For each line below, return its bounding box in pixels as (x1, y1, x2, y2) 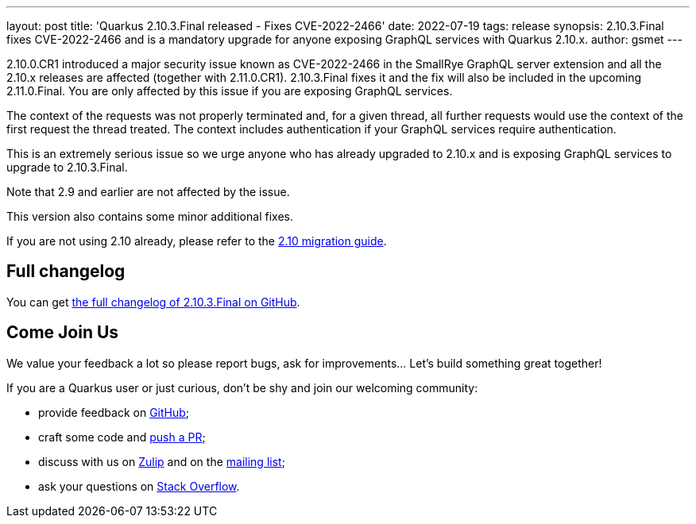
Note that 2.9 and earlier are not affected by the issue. (6, 185, 290, 198)
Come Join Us (6, 322, 119, 343)
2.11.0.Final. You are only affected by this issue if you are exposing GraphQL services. (6, 84, 453, 98)
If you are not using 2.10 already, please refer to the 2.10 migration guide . (6, 234, 387, 248)
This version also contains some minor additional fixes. (6, 210, 293, 223)
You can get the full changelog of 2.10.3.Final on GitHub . (6, 295, 300, 309)
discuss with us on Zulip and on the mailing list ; (38, 454, 285, 468)
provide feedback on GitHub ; (38, 405, 190, 419)
